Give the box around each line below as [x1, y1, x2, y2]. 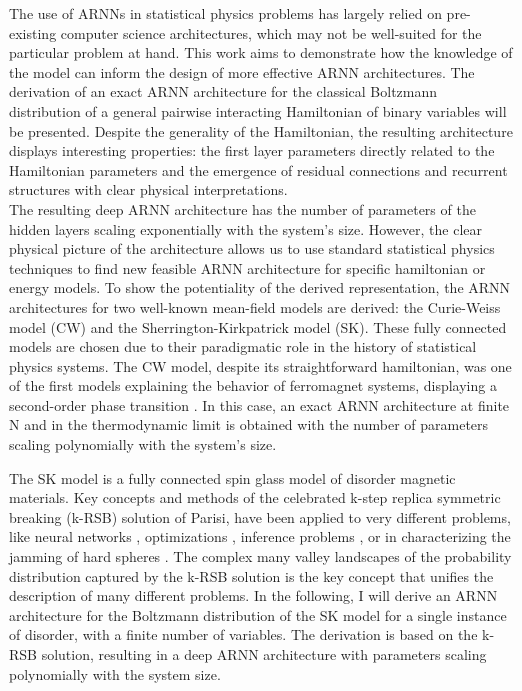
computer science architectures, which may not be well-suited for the [60, 22, 482, 43]
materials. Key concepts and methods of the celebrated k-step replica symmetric [9, 487, 501, 508]
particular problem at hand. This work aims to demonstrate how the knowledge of [9, 42, 513, 63]
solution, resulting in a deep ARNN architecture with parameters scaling [41, 644, 487, 664]
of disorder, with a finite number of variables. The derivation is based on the [9, 624, 478, 645]
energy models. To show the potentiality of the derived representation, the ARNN [9, 277, 511, 298]
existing [9, 22, 57, 43]
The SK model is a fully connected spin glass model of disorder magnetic [9, 467, 456, 488]
